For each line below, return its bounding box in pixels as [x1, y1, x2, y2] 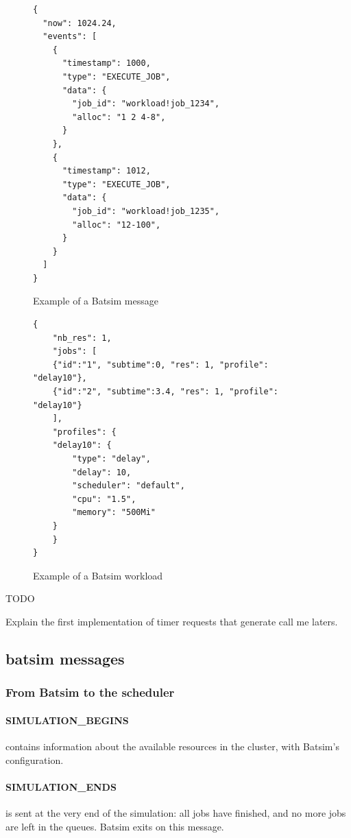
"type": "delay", [72, 454, 151, 464]
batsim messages [5, 647, 125, 669]
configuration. [5, 752, 64, 767]
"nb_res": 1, [52, 333, 112, 343]
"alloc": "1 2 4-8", [72, 112, 166, 122]
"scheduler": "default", [72, 481, 185, 491]
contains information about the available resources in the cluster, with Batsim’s [5, 739, 339, 753]
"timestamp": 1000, [62, 58, 151, 69]
